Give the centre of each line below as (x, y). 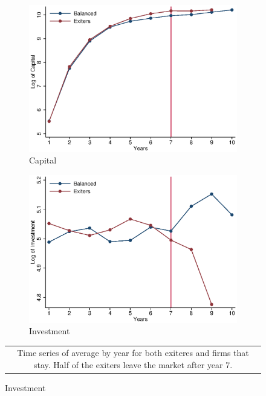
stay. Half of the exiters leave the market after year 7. (133, 365)
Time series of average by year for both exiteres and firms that (133, 353)
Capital (43, 160)
